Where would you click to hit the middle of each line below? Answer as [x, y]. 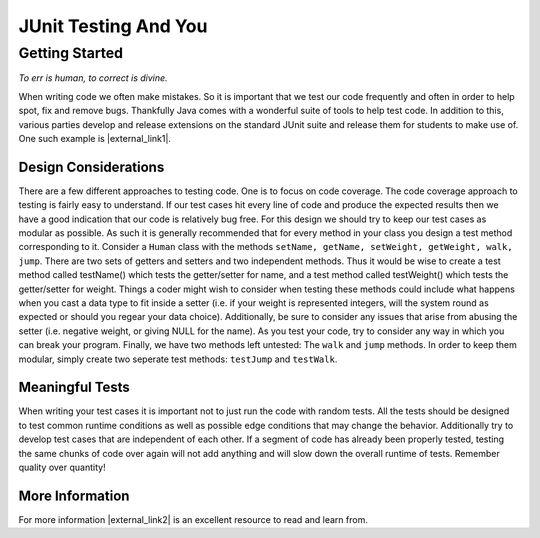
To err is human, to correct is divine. [93, 78]
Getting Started [71, 53]
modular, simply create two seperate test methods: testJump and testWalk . [178, 359]
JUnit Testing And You [113, 26]
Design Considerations [91, 166]
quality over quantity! [62, 467]
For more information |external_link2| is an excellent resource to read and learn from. [193, 519]
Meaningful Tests [74, 387]
